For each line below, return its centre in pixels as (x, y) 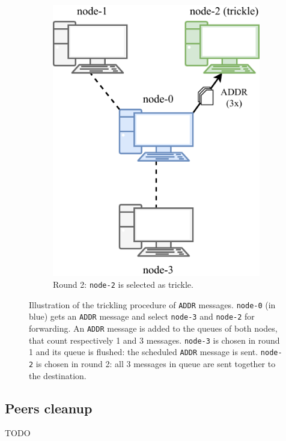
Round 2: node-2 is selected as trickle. (123, 284)
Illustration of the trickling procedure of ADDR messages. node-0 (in (152, 304)
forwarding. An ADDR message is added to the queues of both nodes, (153, 328)
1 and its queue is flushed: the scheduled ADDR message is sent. (144, 352)
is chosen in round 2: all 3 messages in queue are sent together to (156, 363)
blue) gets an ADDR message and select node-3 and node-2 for (142, 316)
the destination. (58, 375)
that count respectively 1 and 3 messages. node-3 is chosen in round (154, 340)
